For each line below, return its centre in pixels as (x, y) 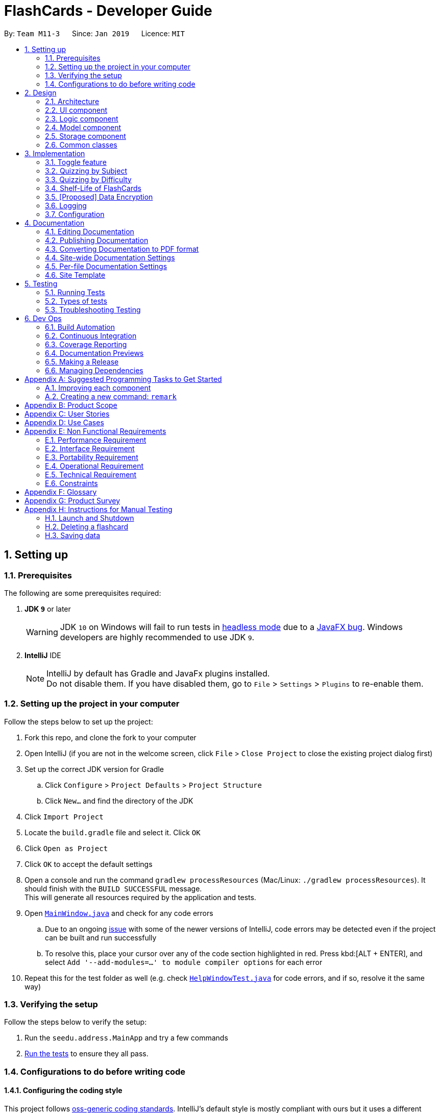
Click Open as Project (66, 848)
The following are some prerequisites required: (83, 593)
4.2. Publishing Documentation (97, 240)
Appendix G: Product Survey (72, 500)
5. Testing (41, 283)
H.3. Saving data (73, 535)
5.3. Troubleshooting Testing (93, 309)
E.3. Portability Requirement (92, 457)
